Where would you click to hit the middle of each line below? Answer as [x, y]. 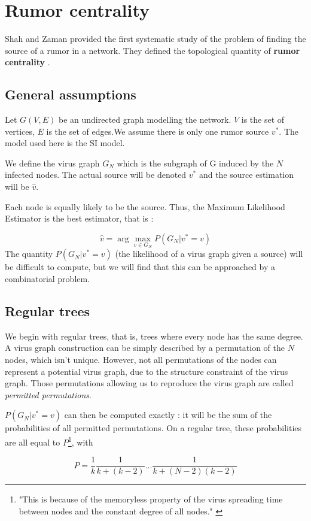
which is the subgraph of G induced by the [195, 163]
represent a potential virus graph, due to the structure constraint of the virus [147, 371]
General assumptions [71, 94]
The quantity [29, 254]
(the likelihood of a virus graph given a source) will [209, 254]
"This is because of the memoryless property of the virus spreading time [151, 499]
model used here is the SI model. [65, 143]
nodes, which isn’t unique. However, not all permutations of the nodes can [141, 360]
